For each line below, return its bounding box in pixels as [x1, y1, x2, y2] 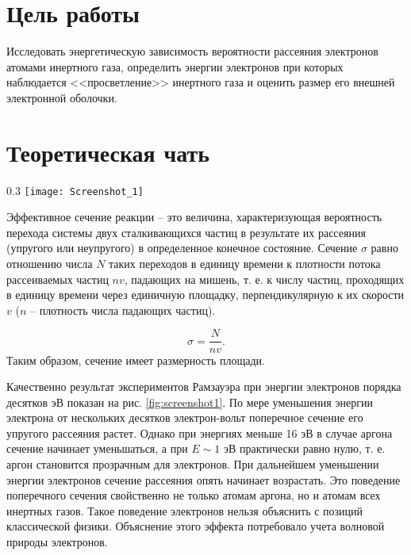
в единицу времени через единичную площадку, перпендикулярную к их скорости [6, 286, 405, 303]
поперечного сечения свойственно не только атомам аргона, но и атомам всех [6, 487, 381, 503]
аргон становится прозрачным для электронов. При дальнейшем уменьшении [6, 456, 379, 473]
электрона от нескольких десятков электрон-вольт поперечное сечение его [6, 409, 363, 426]
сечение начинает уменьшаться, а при [6, 440, 188, 457]
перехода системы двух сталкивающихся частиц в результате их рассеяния [6, 224, 366, 240]
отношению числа [6, 255, 93, 272]
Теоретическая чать [6, 136, 210, 168]
